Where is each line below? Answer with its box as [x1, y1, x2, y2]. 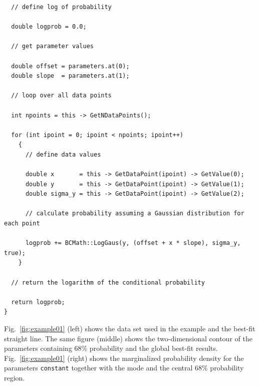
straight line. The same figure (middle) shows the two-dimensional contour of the [4, 333, 252, 343]
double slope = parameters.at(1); [11, 72, 130, 80]
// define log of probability [11, 4, 112, 11]
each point [4, 220, 40, 227]
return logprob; [11, 298, 65, 306]
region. [4, 372, 25, 383]
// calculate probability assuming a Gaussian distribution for [25, 210, 244, 217]
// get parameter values [11, 43, 94, 50]
